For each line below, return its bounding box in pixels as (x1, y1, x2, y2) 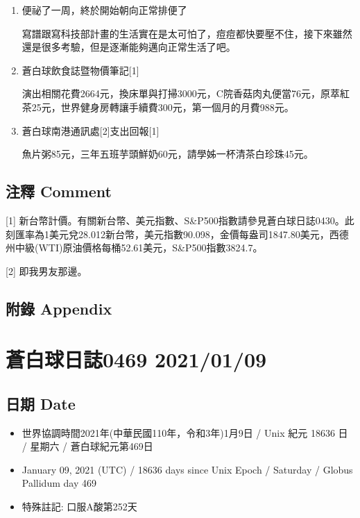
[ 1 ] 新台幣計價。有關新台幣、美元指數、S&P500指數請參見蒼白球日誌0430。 (6, 212, 345, 227)
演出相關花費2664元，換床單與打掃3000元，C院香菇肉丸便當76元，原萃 (22, 86, 340, 101)
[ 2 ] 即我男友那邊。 (6, 263, 87, 278)
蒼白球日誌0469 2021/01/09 (6, 345, 267, 374)
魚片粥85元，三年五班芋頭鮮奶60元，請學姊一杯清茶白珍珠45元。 (22, 147, 314, 161)
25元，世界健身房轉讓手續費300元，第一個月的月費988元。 (31, 99, 294, 114)
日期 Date (6, 392, 76, 414)
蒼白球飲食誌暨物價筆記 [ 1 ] (22, 62, 139, 77)
